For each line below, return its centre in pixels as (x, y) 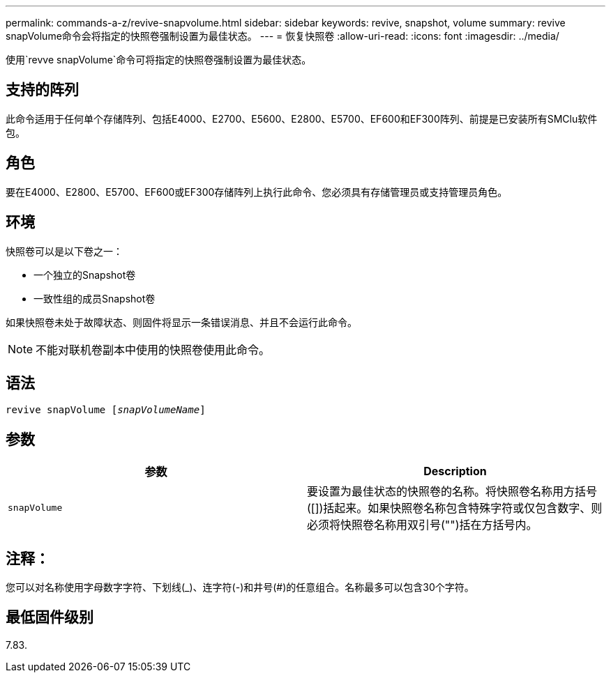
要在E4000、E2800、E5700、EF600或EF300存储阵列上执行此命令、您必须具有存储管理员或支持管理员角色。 (257, 192)
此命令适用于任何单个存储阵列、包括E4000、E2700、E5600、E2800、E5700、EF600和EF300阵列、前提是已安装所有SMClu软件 (302, 118)
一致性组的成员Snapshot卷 (95, 298)
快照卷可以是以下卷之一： (64, 251)
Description (455, 471)
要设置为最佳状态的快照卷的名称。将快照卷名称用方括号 (452, 492)
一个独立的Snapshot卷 (85, 275)
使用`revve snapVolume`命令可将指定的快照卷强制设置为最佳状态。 (159, 60)
